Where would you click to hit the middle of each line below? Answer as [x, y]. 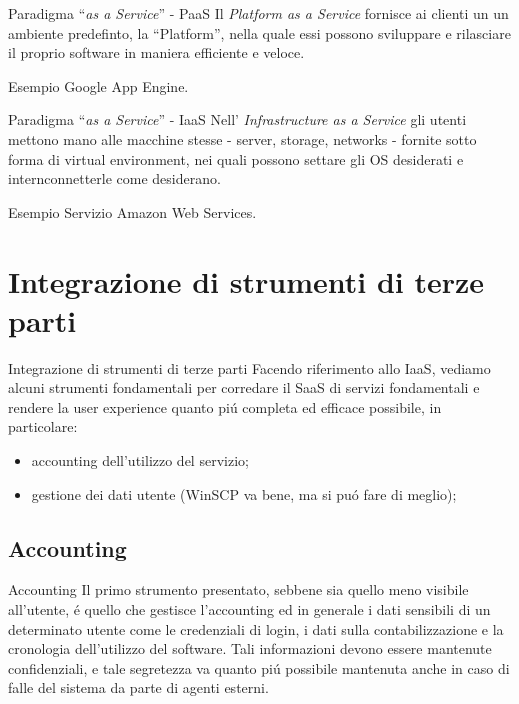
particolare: [43, 426]
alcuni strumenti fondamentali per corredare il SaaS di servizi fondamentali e [244, 387]
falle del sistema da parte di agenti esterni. [138, 687]
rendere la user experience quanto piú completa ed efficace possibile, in [225, 406]
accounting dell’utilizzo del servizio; [140, 460]
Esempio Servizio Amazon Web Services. [132, 211]
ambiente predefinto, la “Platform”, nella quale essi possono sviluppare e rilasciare [259, 32]
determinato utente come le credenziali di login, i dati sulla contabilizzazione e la [256, 628]
